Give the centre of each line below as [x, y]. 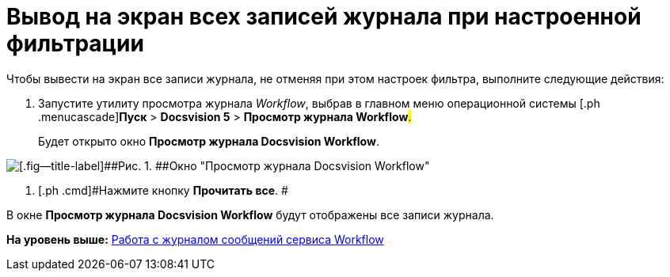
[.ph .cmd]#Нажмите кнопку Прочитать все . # [163, 190]
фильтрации [75, 44]
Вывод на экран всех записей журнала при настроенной [324, 17]
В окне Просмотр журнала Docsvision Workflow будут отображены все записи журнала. [250, 214]
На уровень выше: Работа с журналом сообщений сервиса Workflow [195, 239]
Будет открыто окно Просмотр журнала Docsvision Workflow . [209, 141]
